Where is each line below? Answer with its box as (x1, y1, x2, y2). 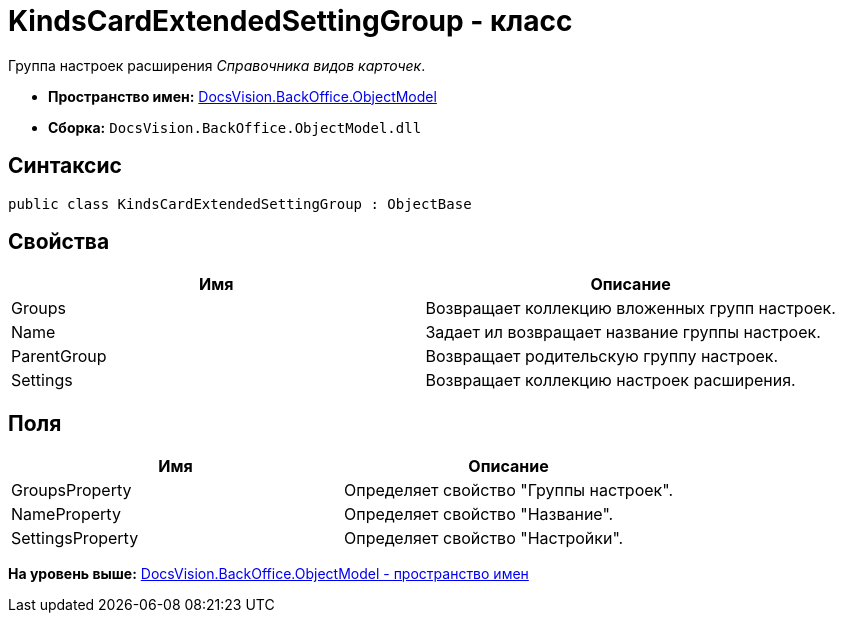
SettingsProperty (11, 528, 139, 549)
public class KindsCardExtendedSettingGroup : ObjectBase (8, 195, 472, 212)
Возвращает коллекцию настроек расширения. (425, 370, 796, 391)
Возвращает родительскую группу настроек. (425, 346, 779, 367)
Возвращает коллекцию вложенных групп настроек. (425, 298, 836, 319)
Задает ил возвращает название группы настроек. (425, 322, 821, 343)
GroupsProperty (11, 480, 132, 501)
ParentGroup (11, 346, 107, 367)
